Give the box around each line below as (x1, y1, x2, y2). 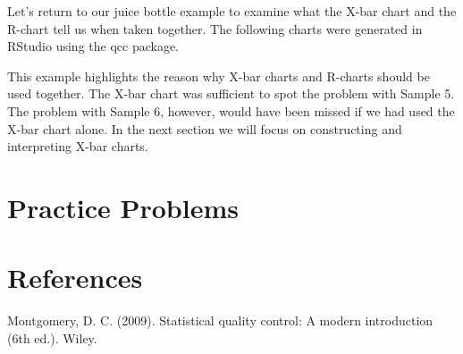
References (7, 259, 143, 296)
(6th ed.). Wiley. (7, 328, 97, 347)
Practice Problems (7, 189, 239, 225)
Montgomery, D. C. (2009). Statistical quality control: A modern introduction (7, 311, 434, 330)
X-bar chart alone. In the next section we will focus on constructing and (7, 119, 402, 138)
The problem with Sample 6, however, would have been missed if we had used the (7, 101, 455, 120)
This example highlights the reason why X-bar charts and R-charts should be (7, 66, 430, 85)
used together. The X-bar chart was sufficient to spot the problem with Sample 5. (7, 84, 455, 103)
